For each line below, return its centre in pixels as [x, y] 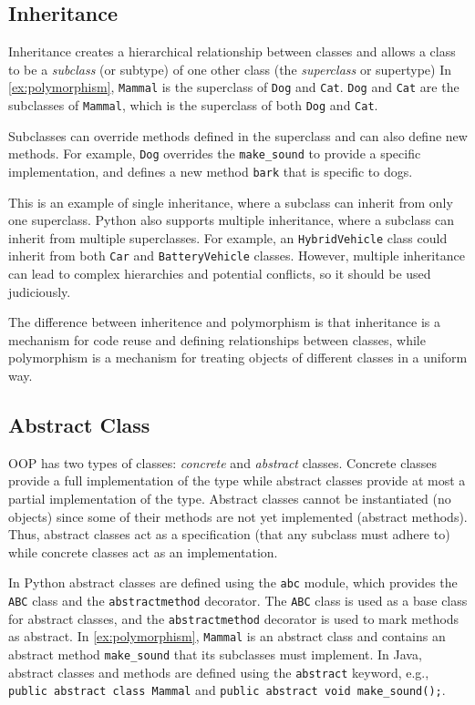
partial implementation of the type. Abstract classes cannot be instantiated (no [230, 499]
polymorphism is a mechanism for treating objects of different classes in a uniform [238, 358]
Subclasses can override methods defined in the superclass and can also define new [238, 135]
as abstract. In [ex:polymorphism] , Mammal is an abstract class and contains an [227, 636]
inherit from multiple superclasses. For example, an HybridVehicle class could [228, 237]
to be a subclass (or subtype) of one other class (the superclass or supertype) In [230, 69]
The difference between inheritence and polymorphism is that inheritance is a [225, 322]
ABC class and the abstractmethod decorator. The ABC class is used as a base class [238, 601]
